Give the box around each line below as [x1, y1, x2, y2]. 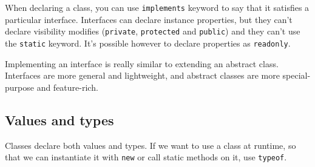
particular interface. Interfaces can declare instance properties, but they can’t [5, 13, 293, 25]
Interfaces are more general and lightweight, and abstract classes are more [5, 69, 280, 82]
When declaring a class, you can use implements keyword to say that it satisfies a [5, 1, 310, 13]
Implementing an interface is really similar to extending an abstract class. [5, 57, 279, 70]
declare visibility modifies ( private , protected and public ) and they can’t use [5, 25, 300, 38]
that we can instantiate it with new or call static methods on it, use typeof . [5, 151, 287, 163]
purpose [5, 80, 34, 93]
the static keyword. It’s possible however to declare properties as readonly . [5, 36, 291, 49]
